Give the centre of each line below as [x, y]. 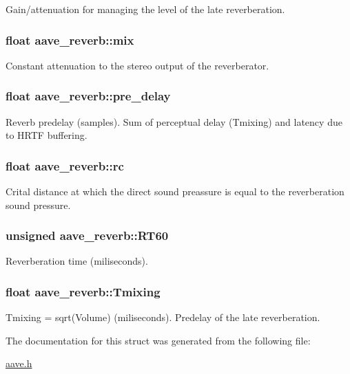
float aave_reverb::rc [65, 165]
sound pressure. [38, 205]
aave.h [19, 363]
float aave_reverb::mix [70, 40]
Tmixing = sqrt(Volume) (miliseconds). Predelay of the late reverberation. [163, 317]
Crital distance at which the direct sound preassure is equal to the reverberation [175, 191]
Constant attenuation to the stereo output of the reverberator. [137, 65]
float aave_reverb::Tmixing [83, 291]
